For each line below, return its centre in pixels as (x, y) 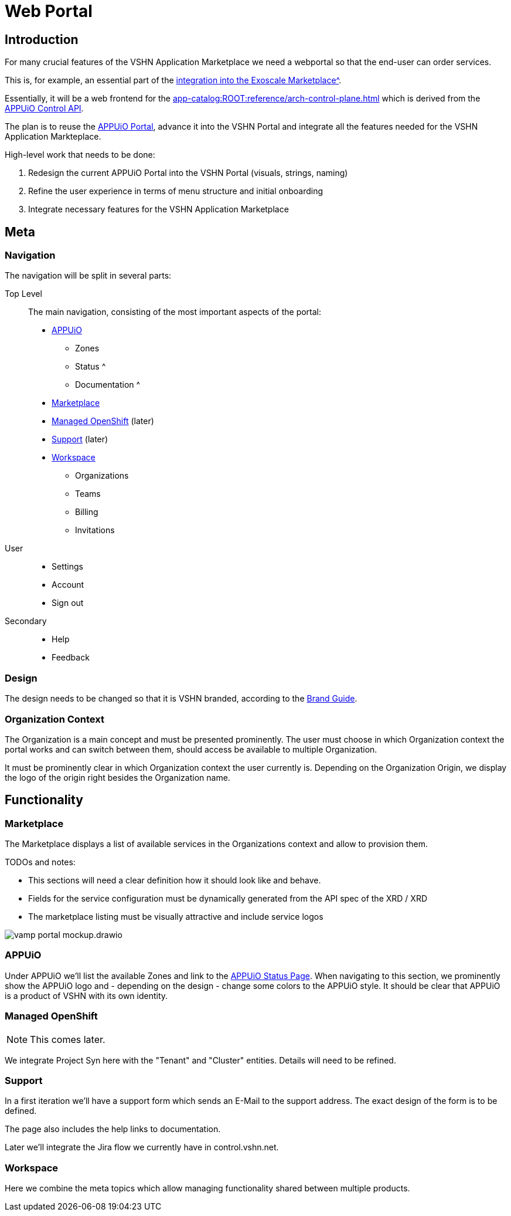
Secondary (26, 621)
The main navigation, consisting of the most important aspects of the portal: (175, 312)
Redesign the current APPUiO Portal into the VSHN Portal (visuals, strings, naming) (188, 173)
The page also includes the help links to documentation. (113, 1129)
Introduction (42, 39)
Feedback (71, 658)
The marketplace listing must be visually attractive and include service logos (176, 917)
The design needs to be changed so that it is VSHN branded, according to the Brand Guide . (181, 699)
